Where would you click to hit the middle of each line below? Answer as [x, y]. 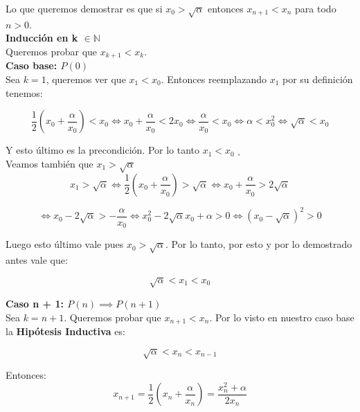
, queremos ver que [86, 79]
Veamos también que [49, 163]
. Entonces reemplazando [214, 79]
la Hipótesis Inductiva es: [65, 331]
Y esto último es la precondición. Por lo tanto [103, 150]
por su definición [318, 79]
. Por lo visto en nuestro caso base [282, 317]
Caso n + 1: [35, 303]
